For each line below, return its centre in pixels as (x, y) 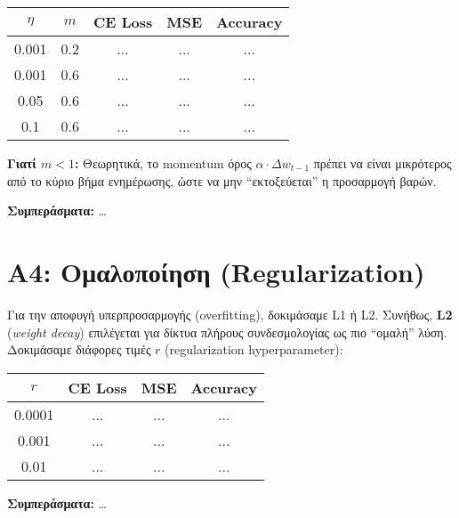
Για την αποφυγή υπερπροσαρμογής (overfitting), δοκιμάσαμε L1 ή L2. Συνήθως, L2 (230, 314)
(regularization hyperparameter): (254, 349)
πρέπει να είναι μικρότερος (382, 163)
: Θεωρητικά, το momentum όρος (163, 163)
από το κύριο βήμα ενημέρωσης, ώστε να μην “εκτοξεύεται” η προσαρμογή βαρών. (222, 180)
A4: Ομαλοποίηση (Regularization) (216, 271)
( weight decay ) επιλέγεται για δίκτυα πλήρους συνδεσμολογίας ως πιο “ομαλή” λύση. (227, 332)
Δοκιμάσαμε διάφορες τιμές (79, 349)
